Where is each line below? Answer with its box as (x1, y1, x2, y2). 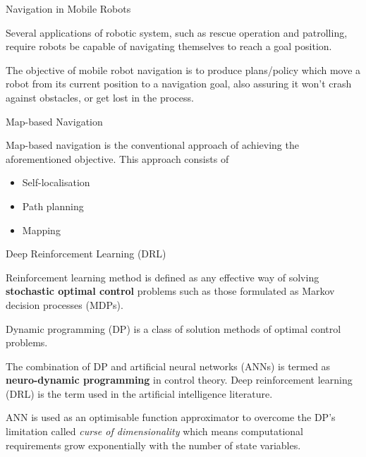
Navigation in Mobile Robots (6, 1, 131, 16)
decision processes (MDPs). (6, 297, 123, 312)
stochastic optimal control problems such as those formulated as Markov (6, 284, 335, 298)
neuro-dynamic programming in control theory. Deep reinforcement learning (6, 372, 353, 387)
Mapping (22, 222, 61, 237)
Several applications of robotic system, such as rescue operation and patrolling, (6, 25, 348, 39)
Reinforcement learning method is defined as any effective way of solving (6, 269, 319, 284)
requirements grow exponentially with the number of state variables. (6, 437, 301, 452)
